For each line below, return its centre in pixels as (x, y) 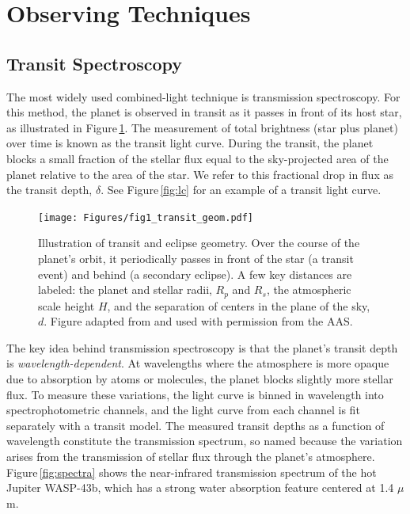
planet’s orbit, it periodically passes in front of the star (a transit (196, 258)
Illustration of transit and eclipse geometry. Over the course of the (199, 243)
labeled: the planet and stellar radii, (125, 289)
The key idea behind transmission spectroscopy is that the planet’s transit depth (202, 347)
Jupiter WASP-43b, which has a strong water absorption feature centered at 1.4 (200, 487)
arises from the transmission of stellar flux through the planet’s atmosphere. (191, 456)
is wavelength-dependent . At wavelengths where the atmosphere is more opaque (198, 363)
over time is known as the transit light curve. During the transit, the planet (190, 143)
